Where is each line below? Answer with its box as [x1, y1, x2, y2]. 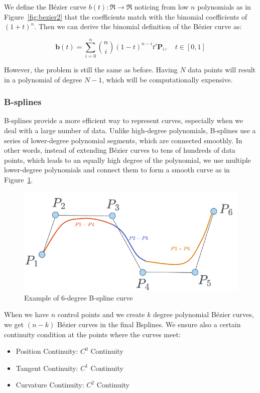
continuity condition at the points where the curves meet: [4, 329, 181, 339]
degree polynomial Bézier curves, [153, 309, 254, 320]
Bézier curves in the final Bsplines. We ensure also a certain [57, 319, 241, 329]
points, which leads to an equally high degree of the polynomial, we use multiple [4, 154, 251, 165]
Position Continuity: [16, 346, 78, 356]
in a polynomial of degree [4, 74, 82, 84]
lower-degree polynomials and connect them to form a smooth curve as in [4, 164, 230, 175]
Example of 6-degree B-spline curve [24, 292, 133, 303]
